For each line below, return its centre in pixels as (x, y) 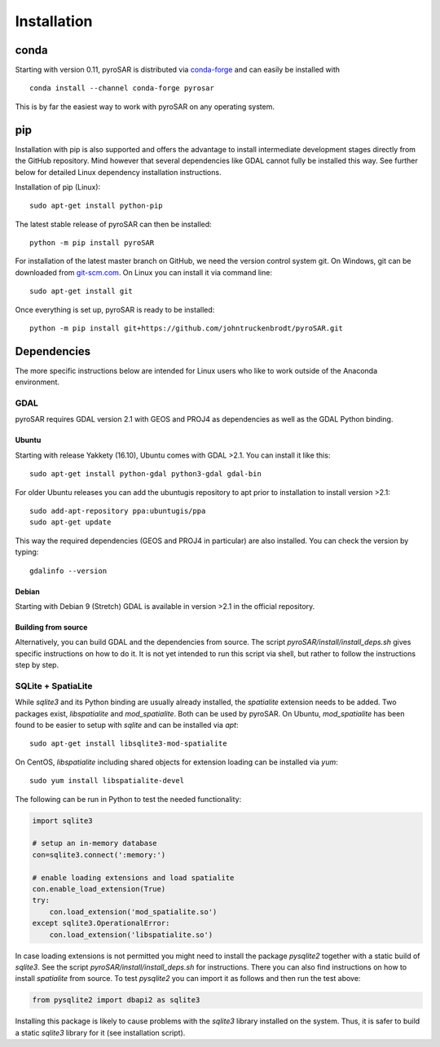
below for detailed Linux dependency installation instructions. (118, 172)
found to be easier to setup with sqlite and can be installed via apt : (127, 725)
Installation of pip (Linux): (58, 186)
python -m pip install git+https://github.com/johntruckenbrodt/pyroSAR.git (187, 329)
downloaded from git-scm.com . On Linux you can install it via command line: (144, 272)
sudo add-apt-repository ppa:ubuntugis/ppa (118, 511)
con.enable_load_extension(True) (99, 889)
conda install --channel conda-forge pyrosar (122, 88)
